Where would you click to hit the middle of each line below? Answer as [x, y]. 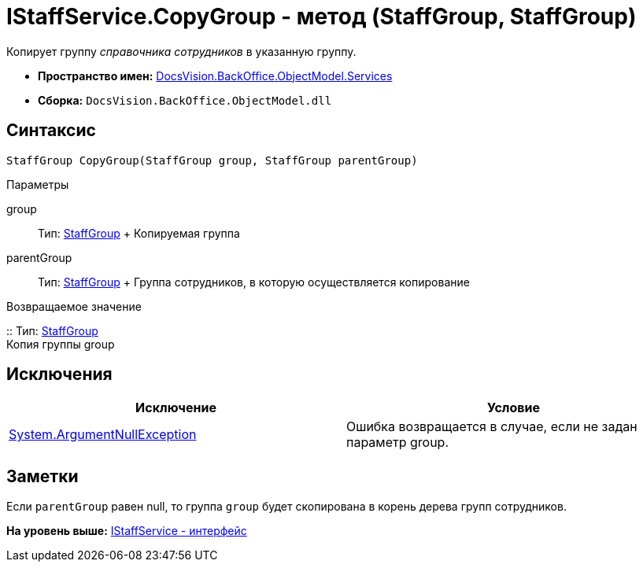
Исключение [176, 408]
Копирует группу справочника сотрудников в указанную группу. [181, 51]
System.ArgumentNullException [103, 435]
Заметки [42, 476]
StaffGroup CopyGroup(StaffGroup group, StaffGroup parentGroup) [212, 160]
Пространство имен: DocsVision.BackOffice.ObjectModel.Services [215, 76]
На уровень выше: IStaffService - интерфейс [127, 531]
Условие [514, 408]
